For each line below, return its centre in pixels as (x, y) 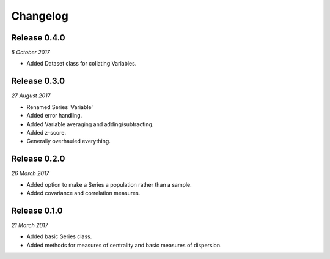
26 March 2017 (30, 173)
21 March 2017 (30, 225)
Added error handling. (54, 116)
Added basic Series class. (59, 236)
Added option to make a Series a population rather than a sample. (109, 184)
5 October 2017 (31, 53)
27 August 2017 (31, 96)
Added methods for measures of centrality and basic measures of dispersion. (124, 245)
